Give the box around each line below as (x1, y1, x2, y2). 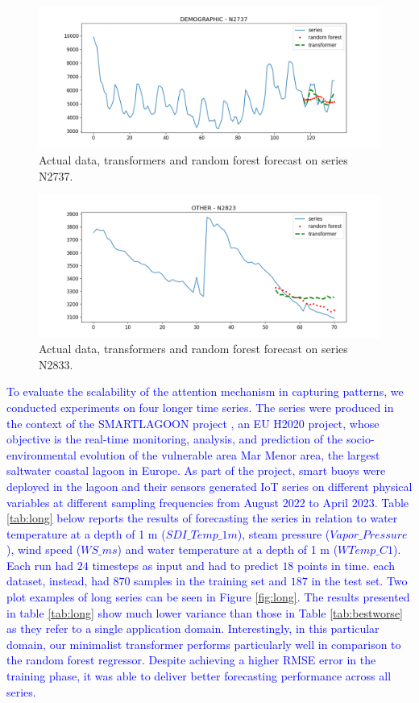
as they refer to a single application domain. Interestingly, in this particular (6, 620, 380, 637)
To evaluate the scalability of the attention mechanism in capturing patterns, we (6, 383, 404, 400)
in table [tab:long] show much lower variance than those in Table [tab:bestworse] (6, 604, 403, 621)
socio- (346, 431, 375, 447)
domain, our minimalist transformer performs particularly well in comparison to (6, 635, 401, 652)
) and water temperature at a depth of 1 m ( (117, 541, 338, 558)
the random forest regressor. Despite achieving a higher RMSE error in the (6, 651, 376, 668)
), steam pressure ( (237, 525, 330, 542)
